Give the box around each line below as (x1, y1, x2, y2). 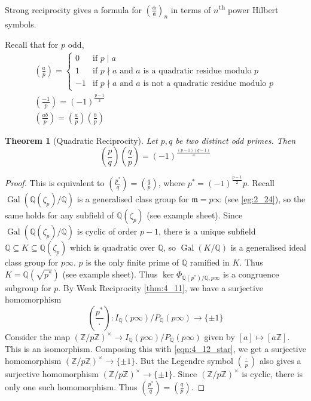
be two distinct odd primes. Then (175, 134, 296, 146)
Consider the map (5, 330, 71, 343)
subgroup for (5, 281, 51, 294)
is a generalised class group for (77, 192, 189, 205)
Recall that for (5, 38, 59, 51)
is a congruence (222, 267, 279, 280)
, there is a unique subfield (158, 224, 256, 237)
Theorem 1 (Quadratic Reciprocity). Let (5, 134, 158, 146)
